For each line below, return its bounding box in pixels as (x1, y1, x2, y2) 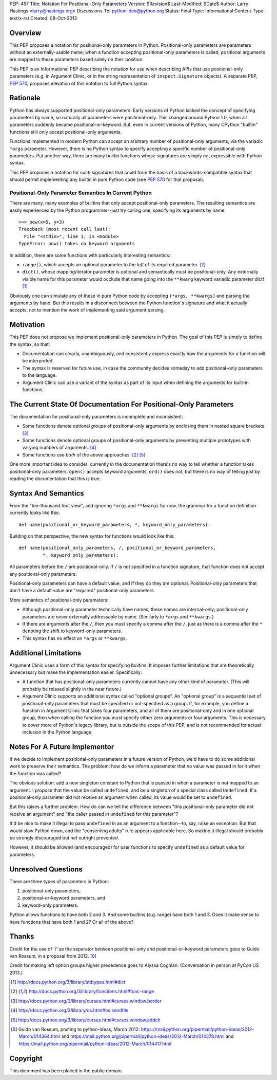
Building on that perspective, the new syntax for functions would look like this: (9, 533, 175, 539)
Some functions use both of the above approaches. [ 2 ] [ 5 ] (22, 451, 146, 457)
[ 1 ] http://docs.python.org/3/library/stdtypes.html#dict (11, 979, 126, 985)
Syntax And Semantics (9, 489, 84, 498)
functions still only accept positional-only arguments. (9, 129, 122, 135)
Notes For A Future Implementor (9, 742, 114, 751)
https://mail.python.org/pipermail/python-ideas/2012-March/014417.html (18, 1040, 172, 1047)
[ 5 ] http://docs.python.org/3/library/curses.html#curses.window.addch (11, 1017, 161, 1023)
